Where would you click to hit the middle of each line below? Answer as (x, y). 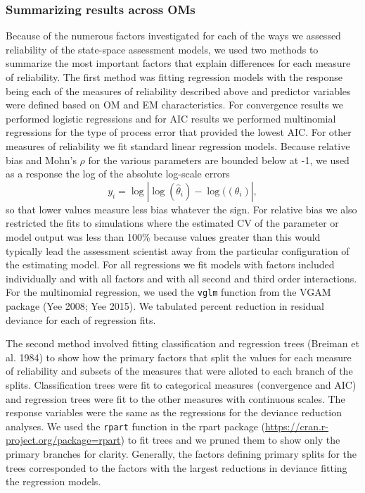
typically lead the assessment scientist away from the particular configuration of (178, 250)
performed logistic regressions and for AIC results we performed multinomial (171, 118)
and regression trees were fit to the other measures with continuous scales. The (175, 398)
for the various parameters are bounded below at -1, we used (219, 160)
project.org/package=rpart (63, 440)
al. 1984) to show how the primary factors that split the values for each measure (179, 357)
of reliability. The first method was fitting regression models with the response (174, 77)
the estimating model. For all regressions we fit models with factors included (170, 264)
